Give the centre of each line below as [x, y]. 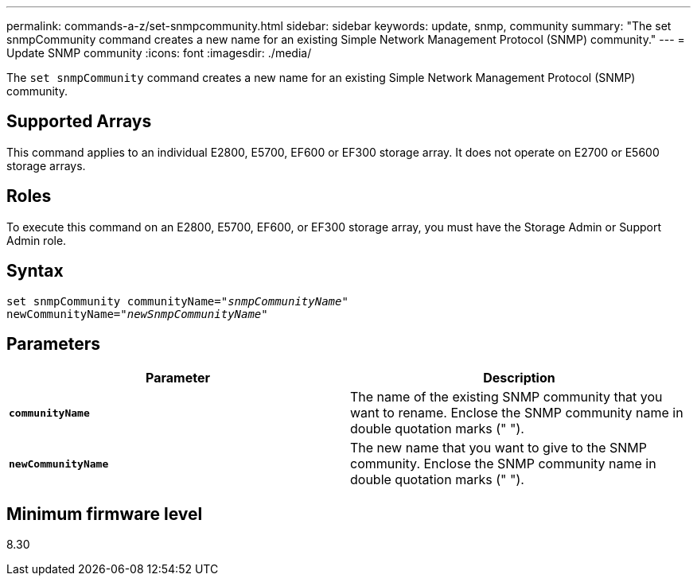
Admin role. [37, 240]
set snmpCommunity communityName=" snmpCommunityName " [177, 301]
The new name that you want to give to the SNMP [498, 448]
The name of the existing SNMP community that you [506, 397]
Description [519, 378]
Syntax [35, 271]
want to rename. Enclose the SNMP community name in [517, 413]
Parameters [53, 343]
